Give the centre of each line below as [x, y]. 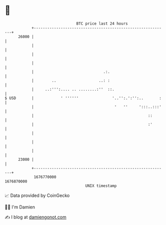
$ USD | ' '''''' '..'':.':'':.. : [83, 98]
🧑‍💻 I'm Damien [20, 207]
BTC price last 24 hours [102, 24]
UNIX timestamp [101, 186]
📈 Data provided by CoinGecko [37, 195]
